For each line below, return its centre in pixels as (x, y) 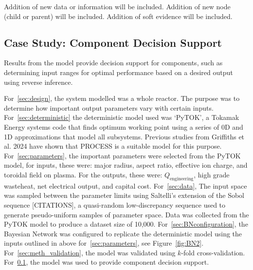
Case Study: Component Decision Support (113, 42)
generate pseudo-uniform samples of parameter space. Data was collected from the (126, 214)
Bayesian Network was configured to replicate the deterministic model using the (123, 233)
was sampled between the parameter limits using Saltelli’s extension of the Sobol (124, 195)
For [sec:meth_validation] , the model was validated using (90, 252)
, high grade (212, 174)
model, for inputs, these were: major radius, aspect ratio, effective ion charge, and (126, 165)
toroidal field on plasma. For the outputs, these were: (83, 174)
